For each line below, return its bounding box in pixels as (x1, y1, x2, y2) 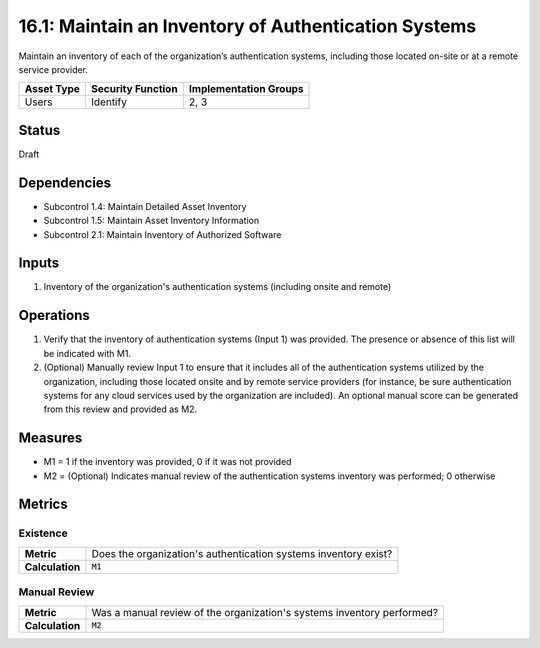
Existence (18, 526, 69, 540)
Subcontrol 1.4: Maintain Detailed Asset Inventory (43, 200, 247, 212)
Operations (18, 307, 90, 324)
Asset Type (24, 82, 80, 96)
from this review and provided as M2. (43, 403, 198, 415)
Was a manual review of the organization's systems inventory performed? (91, 605, 439, 619)
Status (18, 121, 61, 139)
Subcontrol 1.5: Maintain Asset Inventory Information (43, 215, 260, 227)
